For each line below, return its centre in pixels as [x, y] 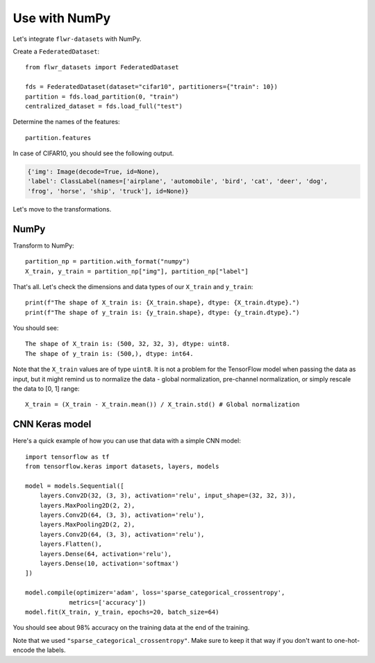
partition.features [58, 138]
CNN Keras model [52, 424]
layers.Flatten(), [71, 544]
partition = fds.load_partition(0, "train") [102, 96]
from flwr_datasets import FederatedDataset [102, 67]
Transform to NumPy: [43, 246]
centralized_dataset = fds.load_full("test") [104, 106]
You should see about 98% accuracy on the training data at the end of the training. [131, 628]
